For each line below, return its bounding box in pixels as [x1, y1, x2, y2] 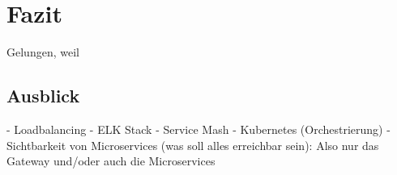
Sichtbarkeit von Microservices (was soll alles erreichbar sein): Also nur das [6, 136, 379, 153]
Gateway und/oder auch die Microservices [6, 152, 216, 169]
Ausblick [6, 83, 80, 108]
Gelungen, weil [6, 44, 79, 60]
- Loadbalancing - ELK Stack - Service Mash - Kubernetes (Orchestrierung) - [6, 120, 391, 137]
